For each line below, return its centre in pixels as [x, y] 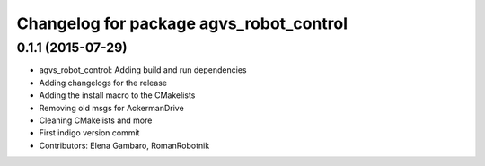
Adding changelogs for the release [103, 83]
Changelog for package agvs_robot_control [182, 23]
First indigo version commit [89, 133]
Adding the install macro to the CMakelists [117, 95]
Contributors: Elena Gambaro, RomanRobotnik [124, 145]
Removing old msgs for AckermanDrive [111, 108]
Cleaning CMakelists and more [96, 120]
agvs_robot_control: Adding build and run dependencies [143, 70]
